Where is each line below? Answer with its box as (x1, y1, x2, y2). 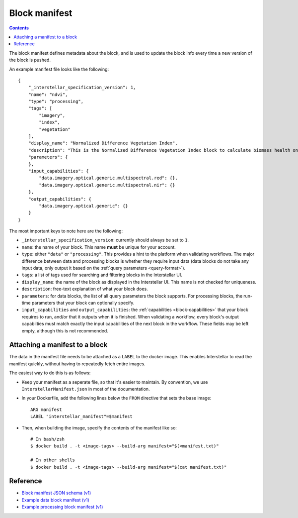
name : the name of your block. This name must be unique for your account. (21, 244, 176, 250)
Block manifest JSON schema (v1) (21, 490, 91, 496)
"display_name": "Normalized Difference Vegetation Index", (28, 140, 178, 146)
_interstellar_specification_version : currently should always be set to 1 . (21, 237, 189, 243)
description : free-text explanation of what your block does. (21, 286, 149, 292)
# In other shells (30, 457, 75, 463)
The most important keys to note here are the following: (9, 228, 123, 234)
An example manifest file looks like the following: (9, 66, 109, 72)
